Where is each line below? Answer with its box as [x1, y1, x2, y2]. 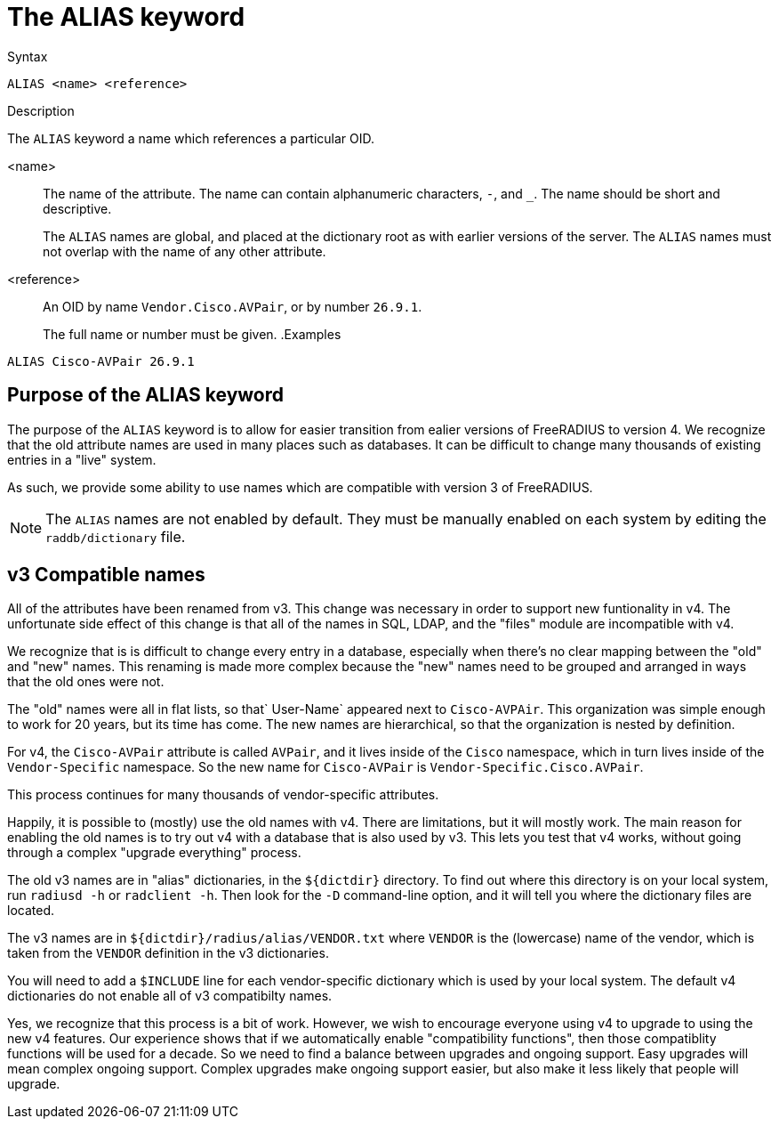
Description [7, 102, 75, 118]
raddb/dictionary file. [45, 527, 186, 546]
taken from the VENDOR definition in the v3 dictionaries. [7, 945, 329, 961]
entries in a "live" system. [7, 451, 157, 467]
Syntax [7, 48, 48, 64]
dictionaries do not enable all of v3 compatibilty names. [7, 988, 333, 1004]
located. [7, 903, 54, 919]
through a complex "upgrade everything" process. [7, 845, 301, 861]
